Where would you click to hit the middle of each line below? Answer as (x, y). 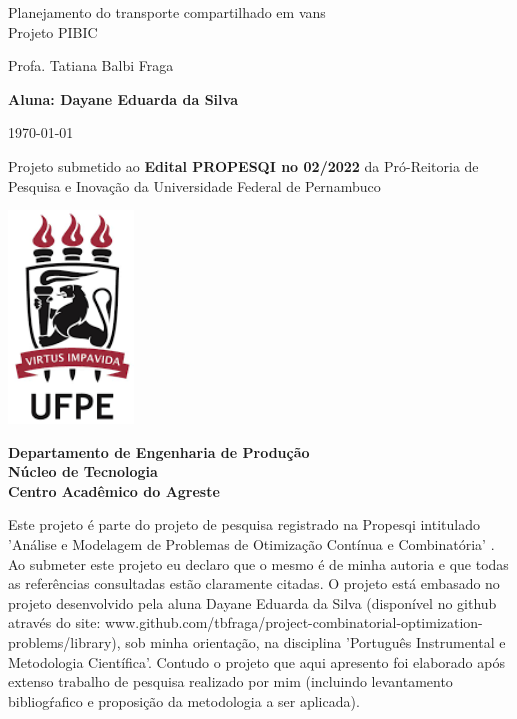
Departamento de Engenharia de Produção (159, 451)
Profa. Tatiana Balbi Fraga (91, 65)
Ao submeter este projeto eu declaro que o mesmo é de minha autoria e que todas (258, 563)
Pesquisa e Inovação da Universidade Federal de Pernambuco (194, 185)
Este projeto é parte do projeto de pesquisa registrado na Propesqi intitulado (244, 524)
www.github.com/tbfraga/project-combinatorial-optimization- (294, 622)
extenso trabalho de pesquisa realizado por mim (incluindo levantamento (230, 681)
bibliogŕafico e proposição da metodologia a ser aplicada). (184, 700)
